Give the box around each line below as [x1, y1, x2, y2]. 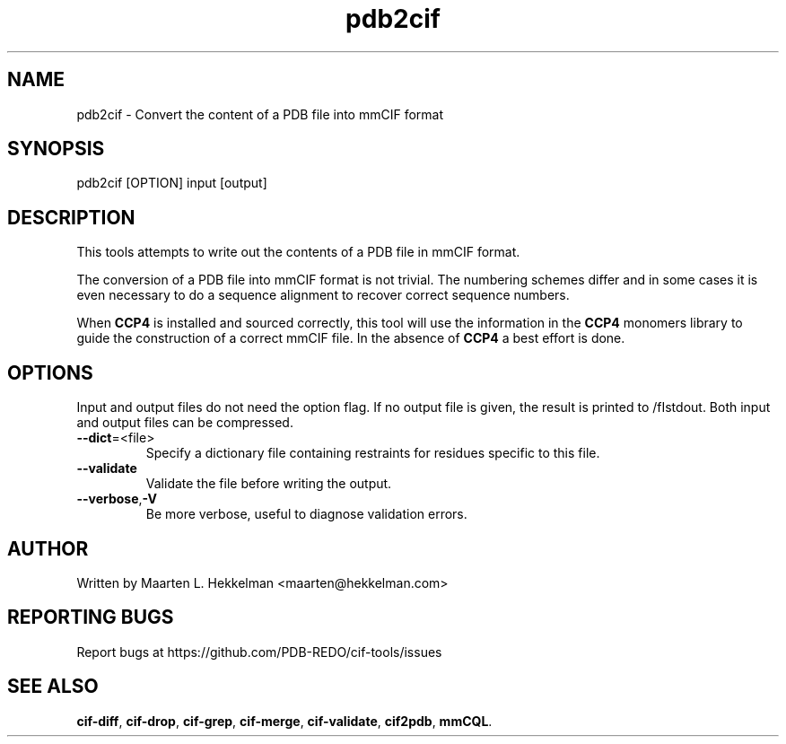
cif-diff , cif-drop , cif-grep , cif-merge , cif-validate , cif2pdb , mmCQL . [76, 713, 493, 729]
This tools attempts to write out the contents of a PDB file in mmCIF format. [76, 244, 520, 260]
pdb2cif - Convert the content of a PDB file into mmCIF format [76, 106, 444, 122]
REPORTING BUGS [7, 606, 174, 629]
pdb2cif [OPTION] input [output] [76, 175, 267, 191]
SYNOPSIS [7, 137, 105, 161]
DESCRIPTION [7, 206, 135, 229]
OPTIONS [7, 361, 93, 384]
